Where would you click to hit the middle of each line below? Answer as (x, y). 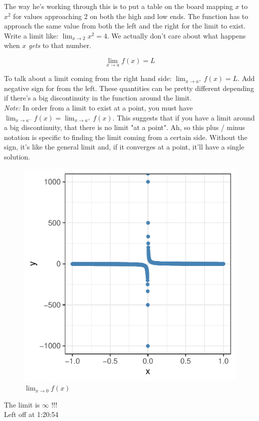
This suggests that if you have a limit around (186, 117)
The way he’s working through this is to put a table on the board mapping (119, 6)
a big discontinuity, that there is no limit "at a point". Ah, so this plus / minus (125, 127)
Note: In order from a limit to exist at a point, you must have (99, 107)
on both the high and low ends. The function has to (169, 16)
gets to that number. (60, 45)
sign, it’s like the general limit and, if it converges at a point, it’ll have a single (124, 147)
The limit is (22, 404)
